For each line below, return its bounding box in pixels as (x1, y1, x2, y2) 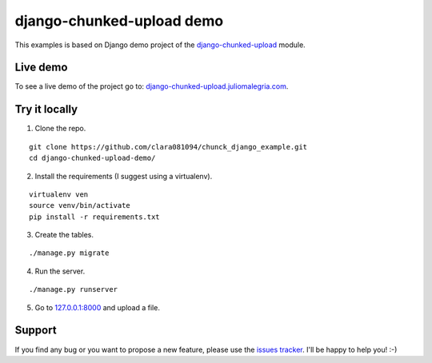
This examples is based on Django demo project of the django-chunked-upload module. (14, 40, 306, 50)
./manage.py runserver (29, 285, 118, 294)
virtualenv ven (29, 189, 89, 199)
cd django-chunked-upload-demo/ (29, 154, 156, 163)
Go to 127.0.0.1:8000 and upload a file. (34, 302, 160, 312)
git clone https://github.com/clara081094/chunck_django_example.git (29, 142, 308, 151)
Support (14, 324, 57, 337)
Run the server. (34, 266, 86, 276)
